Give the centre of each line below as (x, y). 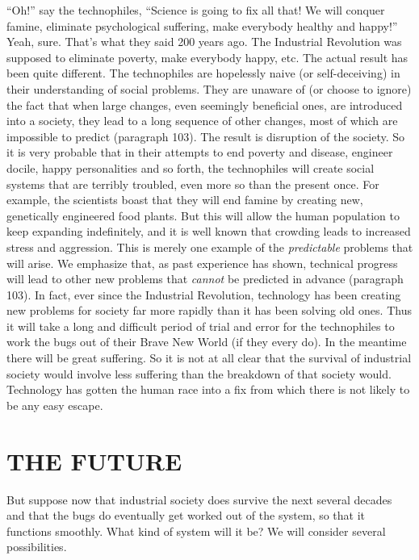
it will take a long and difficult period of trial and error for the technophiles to (201, 326)
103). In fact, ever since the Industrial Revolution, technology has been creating (204, 294)
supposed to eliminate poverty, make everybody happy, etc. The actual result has (207, 57)
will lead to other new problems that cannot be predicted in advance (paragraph (205, 279)
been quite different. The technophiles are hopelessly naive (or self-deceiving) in (203, 73)
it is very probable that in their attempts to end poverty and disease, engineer (200, 152)
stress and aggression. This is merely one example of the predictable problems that (210, 247)
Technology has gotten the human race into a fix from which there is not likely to (208, 389)
